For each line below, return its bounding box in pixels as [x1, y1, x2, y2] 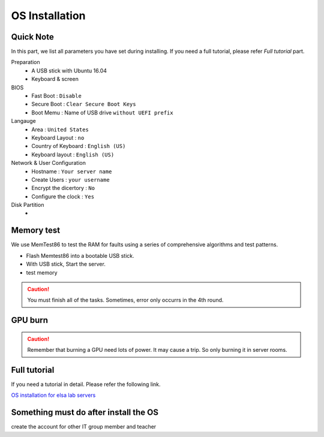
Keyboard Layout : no [31, 134, 85, 141]
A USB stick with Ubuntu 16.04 [31, 67, 107, 74]
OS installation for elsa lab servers [11, 391, 96, 399]
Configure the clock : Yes [31, 192, 95, 200]
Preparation [11, 59, 40, 66]
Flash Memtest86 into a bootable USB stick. [26, 252, 134, 259]
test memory [26, 269, 58, 276]
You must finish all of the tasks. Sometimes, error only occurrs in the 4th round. [27, 297, 224, 304]
